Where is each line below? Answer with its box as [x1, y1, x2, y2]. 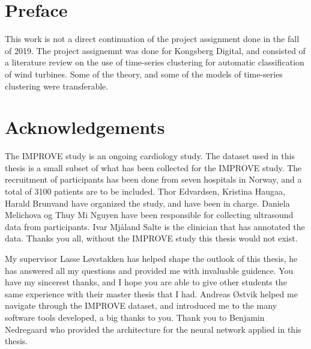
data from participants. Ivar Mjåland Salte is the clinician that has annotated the [5, 220, 305, 232]
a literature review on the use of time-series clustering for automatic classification [5, 56, 304, 68]
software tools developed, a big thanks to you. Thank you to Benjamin [5, 311, 265, 323]
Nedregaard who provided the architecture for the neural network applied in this [5, 323, 301, 335]
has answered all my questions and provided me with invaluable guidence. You [5, 264, 294, 276]
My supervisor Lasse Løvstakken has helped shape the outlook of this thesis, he [5, 252, 298, 264]
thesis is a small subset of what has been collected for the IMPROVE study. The [5, 161, 302, 174]
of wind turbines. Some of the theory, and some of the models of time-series [5, 67, 283, 80]
